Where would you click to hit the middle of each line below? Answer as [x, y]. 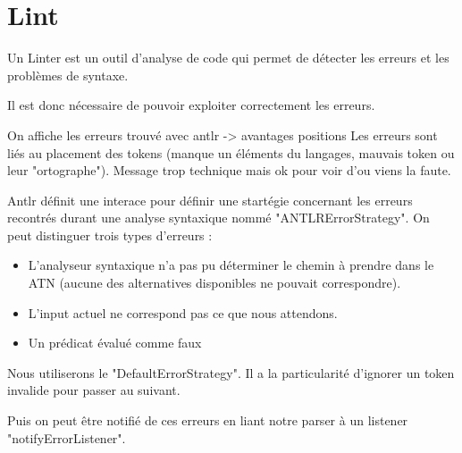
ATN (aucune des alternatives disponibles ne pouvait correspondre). [214, 283]
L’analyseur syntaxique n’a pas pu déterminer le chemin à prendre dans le [231, 265]
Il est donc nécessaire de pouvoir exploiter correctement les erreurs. [191, 105]
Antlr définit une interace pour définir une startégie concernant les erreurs [210, 200]
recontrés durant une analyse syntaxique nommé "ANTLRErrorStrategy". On [218, 218]
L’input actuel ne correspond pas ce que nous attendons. [183, 312]
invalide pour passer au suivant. [94, 390]
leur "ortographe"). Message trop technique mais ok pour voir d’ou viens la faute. [229, 170]
